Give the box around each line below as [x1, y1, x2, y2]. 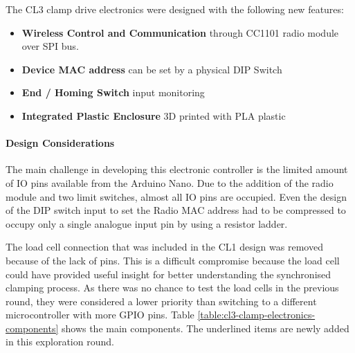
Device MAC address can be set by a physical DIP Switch [21, 62, 282, 76]
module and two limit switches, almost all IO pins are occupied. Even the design [6, 189, 347, 203]
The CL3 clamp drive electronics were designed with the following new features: [6, 2, 344, 16]
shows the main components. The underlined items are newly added [61, 320, 349, 335]
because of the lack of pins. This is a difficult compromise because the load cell [6, 253, 340, 267]
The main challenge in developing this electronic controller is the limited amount [6, 162, 348, 176]
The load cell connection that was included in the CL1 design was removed [6, 239, 323, 254]
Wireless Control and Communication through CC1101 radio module [21, 25, 339, 39]
